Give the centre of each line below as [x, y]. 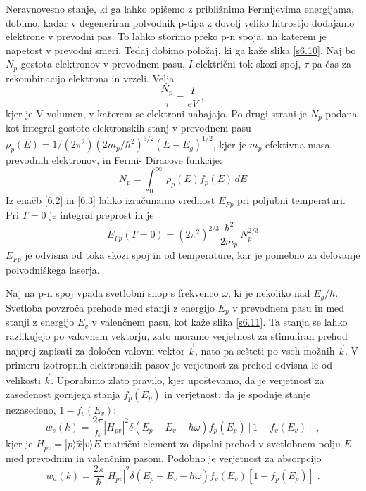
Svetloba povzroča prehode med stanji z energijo [110, 307]
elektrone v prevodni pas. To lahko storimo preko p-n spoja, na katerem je [166, 36]
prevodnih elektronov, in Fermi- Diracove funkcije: [114, 160]
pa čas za [331, 64]
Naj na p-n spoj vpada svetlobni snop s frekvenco [112, 293]
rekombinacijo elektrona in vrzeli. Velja [90, 78]
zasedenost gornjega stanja [63, 394]
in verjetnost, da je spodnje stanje [238, 394]
